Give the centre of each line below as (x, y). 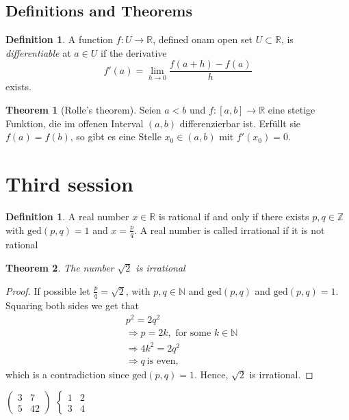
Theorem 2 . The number (60, 267)
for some (193, 333)
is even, (163, 361)
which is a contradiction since (67, 374)
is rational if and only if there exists (234, 216)
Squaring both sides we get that (73, 305)
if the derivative (134, 52)
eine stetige (292, 110)
